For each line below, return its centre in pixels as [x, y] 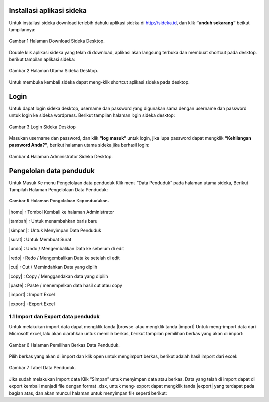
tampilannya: [22, 29]
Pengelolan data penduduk [52, 170]
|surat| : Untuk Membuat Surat [40, 239]
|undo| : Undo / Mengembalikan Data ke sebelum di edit [67, 249]
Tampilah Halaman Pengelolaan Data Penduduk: [59, 190]
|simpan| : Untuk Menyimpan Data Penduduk [55, 230]
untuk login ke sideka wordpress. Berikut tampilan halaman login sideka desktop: [92, 115]
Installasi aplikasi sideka [48, 11]
